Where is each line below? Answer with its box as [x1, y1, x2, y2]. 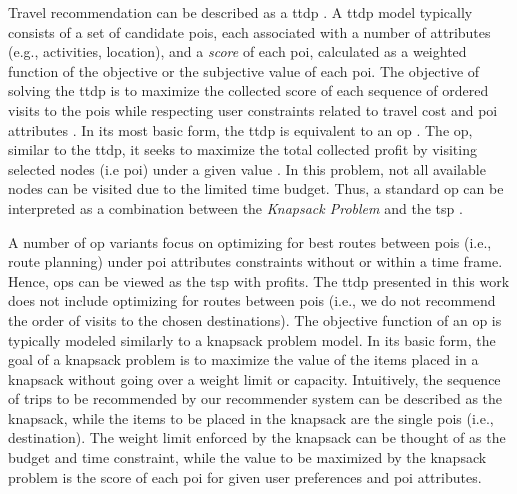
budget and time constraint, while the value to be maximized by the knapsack [8, 447, 487, 468]
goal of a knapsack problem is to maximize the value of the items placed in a [8, 349, 479, 370]
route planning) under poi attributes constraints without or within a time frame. [8, 251, 503, 272]
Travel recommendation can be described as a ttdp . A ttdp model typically [8, 2, 473, 22]
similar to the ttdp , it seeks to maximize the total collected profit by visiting [8, 139, 477, 160]
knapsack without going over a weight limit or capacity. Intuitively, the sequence [8, 368, 501, 389]
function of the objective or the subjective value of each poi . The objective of [8, 60, 480, 81]
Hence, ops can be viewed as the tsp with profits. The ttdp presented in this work [8, 270, 510, 291]
